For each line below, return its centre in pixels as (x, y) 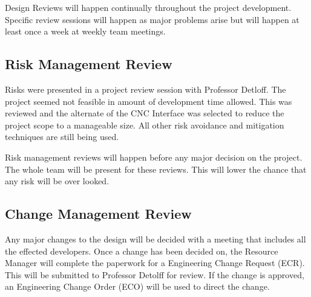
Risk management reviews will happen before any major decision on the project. (154, 157)
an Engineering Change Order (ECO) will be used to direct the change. (137, 286)
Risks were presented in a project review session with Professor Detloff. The (146, 89)
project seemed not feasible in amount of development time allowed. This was (149, 101)
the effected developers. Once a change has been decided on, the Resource (142, 251)
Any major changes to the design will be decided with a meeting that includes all (155, 239)
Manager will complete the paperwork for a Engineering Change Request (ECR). (155, 263)
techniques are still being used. (62, 137)
